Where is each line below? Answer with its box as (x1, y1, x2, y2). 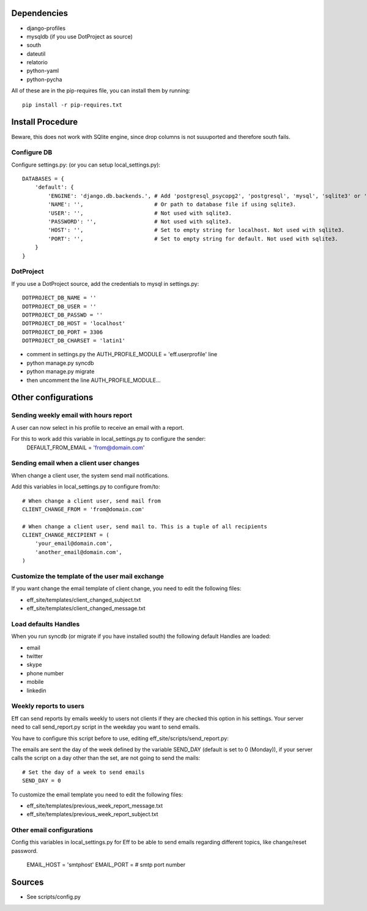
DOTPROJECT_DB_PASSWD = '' (22, 311, 103, 318)
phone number (26, 669, 64, 677)
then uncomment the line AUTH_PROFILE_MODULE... (26, 377, 161, 384)
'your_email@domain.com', (34, 540, 113, 547)
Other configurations (11, 392, 94, 403)
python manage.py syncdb (26, 359, 94, 367)
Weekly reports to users (11, 702, 85, 710)
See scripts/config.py (26, 893, 81, 901)
